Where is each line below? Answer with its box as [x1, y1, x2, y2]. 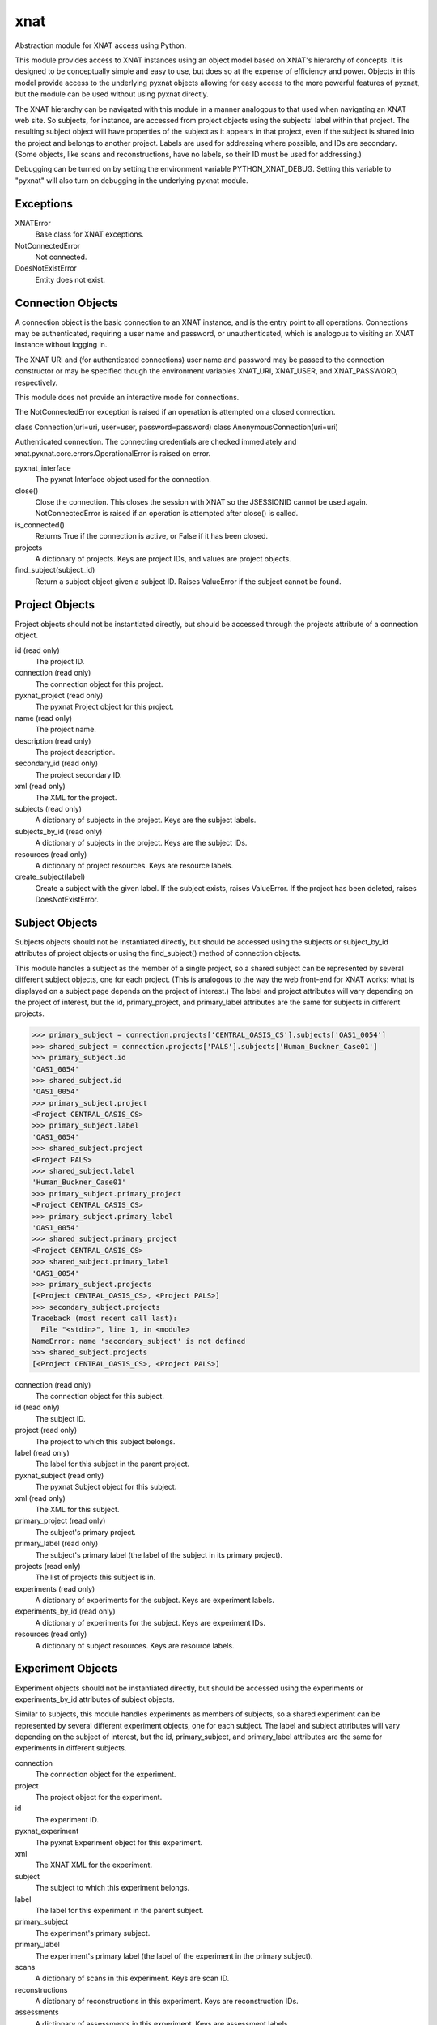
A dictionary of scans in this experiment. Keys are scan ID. [35, 1973, 230, 1984]
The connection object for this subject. [35, 1392, 165, 1401]
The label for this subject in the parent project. [35, 1459, 190, 1469]
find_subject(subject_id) [15, 565, 95, 575]
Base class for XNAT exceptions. [35, 229, 145, 239]
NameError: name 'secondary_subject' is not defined [32, 1336, 246, 1345]
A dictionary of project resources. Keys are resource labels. [35, 860, 234, 870]
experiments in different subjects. [15, 1743, 127, 1753]
